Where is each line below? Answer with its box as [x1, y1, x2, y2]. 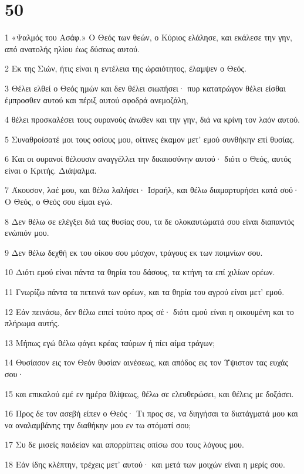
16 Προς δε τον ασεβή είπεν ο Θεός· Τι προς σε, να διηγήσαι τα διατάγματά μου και [5, 407, 298, 419]
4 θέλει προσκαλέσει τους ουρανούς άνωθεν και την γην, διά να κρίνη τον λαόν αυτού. [5, 113, 300, 126]
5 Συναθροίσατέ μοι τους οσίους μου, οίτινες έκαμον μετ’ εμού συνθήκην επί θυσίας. [5, 133, 295, 145]
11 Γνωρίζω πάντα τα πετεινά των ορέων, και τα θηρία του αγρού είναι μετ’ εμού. [5, 286, 285, 298]
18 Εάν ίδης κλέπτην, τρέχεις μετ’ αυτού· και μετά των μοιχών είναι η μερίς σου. [5, 458, 285, 470]
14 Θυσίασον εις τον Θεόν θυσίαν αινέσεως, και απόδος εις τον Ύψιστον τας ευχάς [5, 356, 288, 368]
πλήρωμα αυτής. [5, 317, 60, 329]
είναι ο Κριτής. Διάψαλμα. [5, 164, 97, 176]
